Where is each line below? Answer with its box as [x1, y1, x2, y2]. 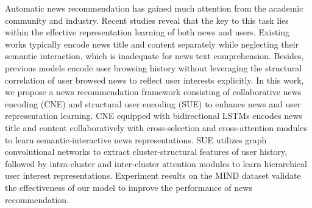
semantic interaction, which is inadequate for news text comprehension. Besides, [5, 49, 304, 62]
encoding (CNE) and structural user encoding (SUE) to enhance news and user [5, 97, 301, 110]
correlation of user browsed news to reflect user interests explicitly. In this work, [5, 73, 304, 86]
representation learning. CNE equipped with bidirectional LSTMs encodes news [5, 109, 302, 122]
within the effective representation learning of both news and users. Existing [5, 26, 290, 38]
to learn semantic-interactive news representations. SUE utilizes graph [5, 133, 267, 146]
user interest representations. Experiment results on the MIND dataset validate [5, 169, 301, 182]
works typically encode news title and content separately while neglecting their [5, 37, 299, 50]
